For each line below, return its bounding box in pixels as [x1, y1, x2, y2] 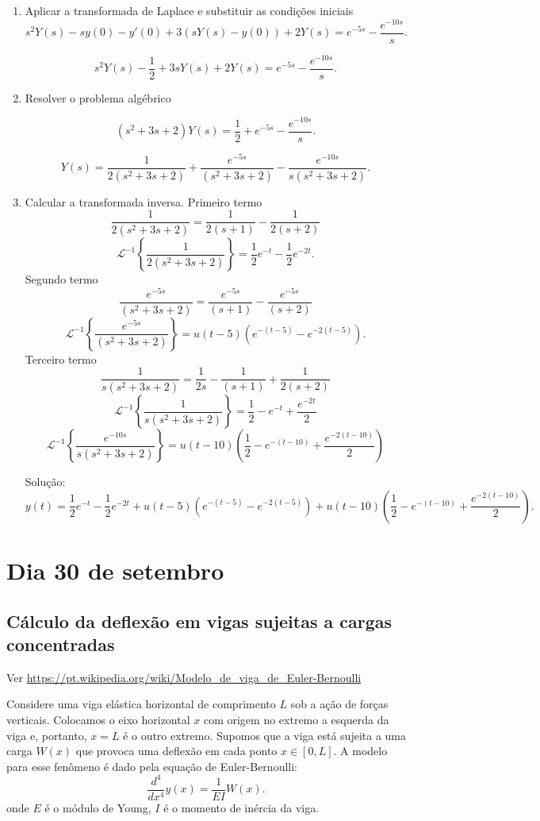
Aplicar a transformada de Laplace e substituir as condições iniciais [25, 2, 354, 18]
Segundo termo [25, 271, 98, 287]
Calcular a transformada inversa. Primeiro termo [25, 193, 262, 210]
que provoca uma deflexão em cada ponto [75, 742, 278, 759]
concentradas [6, 631, 115, 656]
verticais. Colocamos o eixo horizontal [6, 711, 190, 727]
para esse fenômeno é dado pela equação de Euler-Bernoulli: [6, 757, 297, 774]
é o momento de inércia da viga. [163, 799, 320, 815]
